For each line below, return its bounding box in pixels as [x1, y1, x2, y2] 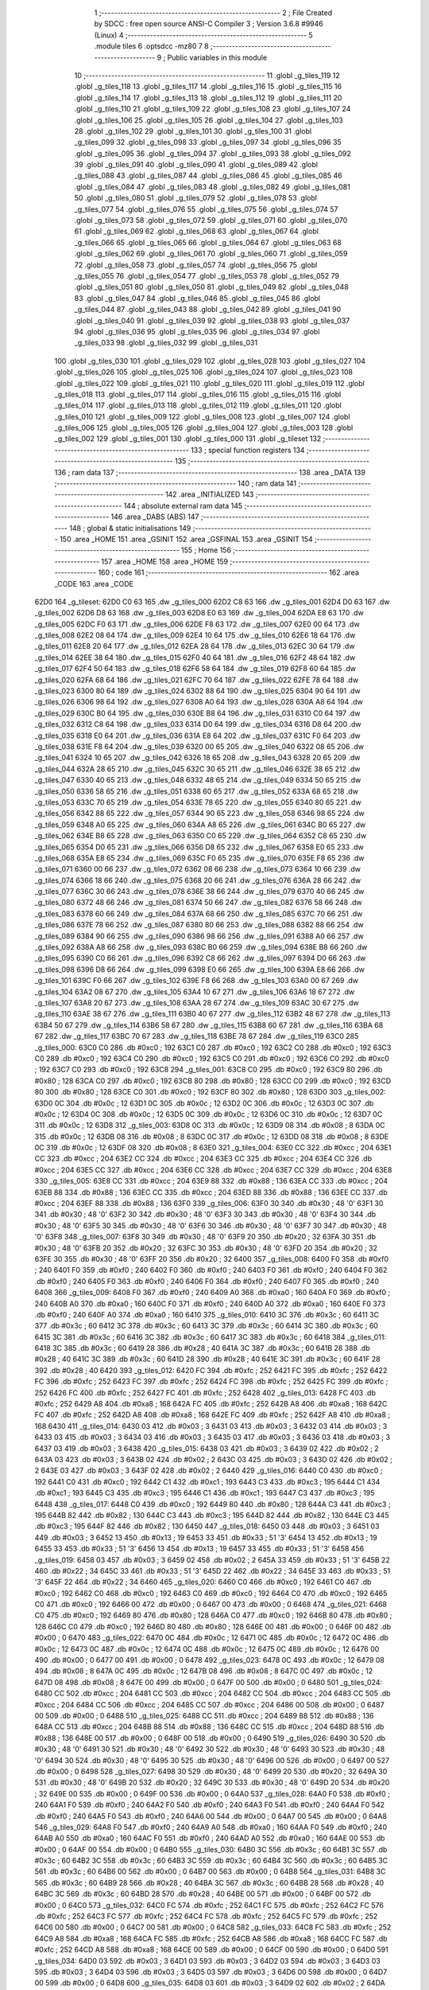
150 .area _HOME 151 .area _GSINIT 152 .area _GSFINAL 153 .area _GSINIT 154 [60, 534, 313, 544]
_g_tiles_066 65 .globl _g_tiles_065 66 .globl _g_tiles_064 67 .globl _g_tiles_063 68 [74, 237, 342, 247]
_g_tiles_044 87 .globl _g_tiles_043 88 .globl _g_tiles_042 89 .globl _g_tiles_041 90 [74, 305, 342, 314]
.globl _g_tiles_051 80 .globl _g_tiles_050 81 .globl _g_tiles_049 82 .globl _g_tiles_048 [74, 283, 349, 292]
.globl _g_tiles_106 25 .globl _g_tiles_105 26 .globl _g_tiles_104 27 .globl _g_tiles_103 [74, 115, 343, 125]
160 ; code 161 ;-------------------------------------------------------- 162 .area [98, 568, 359, 577]
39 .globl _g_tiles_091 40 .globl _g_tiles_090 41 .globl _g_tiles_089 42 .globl [74, 160, 318, 170]
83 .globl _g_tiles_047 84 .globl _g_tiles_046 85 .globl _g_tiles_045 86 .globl [74, 293, 321, 302]
